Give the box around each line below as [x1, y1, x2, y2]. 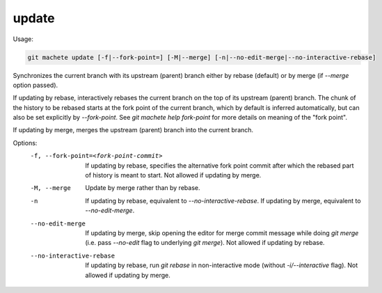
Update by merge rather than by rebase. [85, 184, 200, 192]
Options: [13, 138, 38, 147]
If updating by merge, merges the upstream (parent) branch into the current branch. [13, 126, 254, 134]
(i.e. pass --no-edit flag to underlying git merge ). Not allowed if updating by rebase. [85, 239, 325, 247]
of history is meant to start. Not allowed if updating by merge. [85, 171, 262, 180]
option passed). [13, 81, 58, 89]
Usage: [13, 35, 34, 43]
